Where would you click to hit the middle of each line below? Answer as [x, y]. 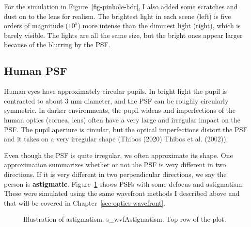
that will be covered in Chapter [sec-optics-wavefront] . [85, 202]
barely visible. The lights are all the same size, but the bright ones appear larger [123, 35]
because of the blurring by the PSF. [57, 44]
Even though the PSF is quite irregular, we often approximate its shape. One [118, 155]
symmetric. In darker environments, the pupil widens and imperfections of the [120, 110]
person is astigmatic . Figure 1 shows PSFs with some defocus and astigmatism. [124, 183]
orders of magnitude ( [36, 26]
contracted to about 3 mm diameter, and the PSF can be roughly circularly [116, 100]
